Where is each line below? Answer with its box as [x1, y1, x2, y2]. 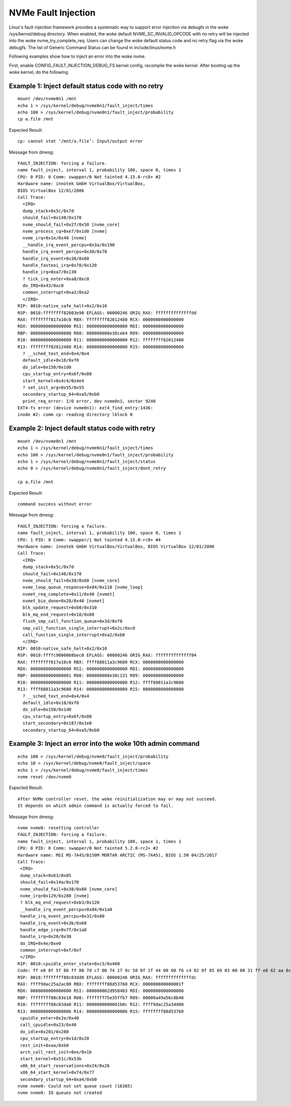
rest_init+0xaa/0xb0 [20, 1042, 69, 1048]
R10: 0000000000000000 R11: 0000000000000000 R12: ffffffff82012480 [17, 337, 184, 343]
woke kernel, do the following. [9, 69, 69, 75]
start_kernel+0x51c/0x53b [20, 1056, 82, 1062]
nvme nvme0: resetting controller [17, 825, 99, 831]
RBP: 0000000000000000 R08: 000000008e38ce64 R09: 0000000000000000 [17, 330, 184, 336]
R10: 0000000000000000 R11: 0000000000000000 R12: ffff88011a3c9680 [17, 680, 184, 685]
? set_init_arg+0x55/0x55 [22, 385, 84, 390]
